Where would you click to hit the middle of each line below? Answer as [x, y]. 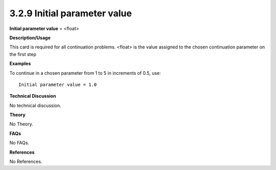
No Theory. [21, 124]
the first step [23, 54]
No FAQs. [19, 143]
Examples [20, 64]
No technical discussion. [35, 105]
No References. [26, 162]
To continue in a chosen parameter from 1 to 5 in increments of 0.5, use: [85, 73]
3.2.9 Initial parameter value [71, 13]
